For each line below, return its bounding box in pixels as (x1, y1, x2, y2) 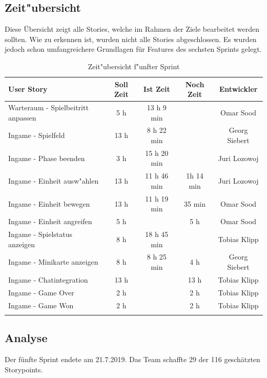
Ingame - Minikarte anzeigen (8, 256, 98, 267)
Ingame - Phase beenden (8, 152, 85, 163)
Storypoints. (5, 364, 43, 374)
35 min (184, 198, 206, 209)
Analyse (5, 330, 48, 346)
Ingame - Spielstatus (8, 229, 72, 240)
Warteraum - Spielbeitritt (8, 102, 89, 113)
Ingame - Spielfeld (8, 130, 65, 141)
